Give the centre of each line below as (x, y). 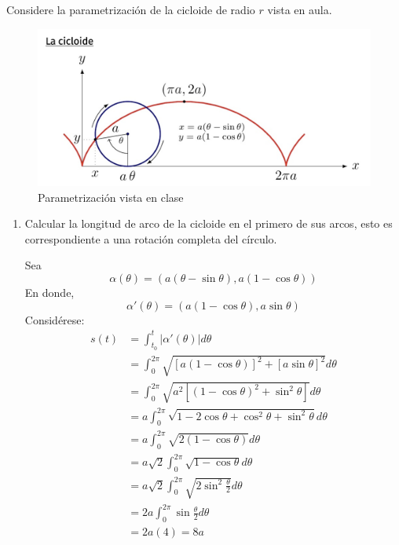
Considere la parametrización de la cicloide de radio (131, 9)
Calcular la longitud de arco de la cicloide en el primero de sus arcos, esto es (209, 223)
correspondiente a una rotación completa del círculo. (151, 238)
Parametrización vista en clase (111, 197)
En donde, (49, 292)
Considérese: (55, 319)
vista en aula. (300, 9)
